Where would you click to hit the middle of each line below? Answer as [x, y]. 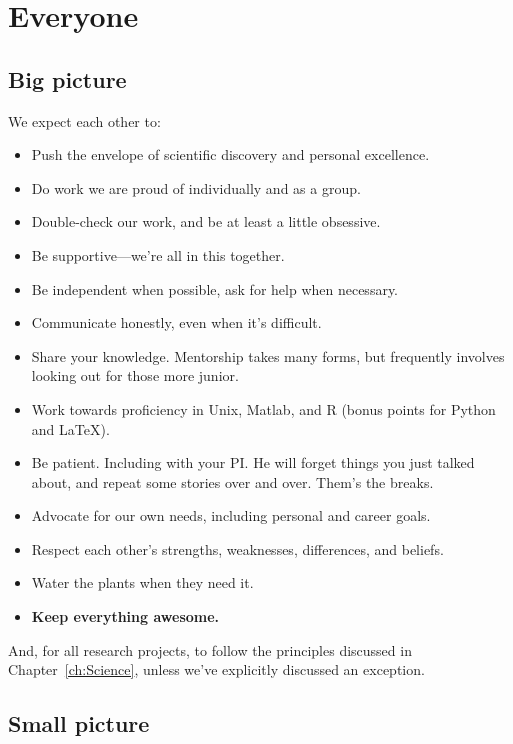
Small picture [79, 723]
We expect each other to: [84, 120]
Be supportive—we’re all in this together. [158, 254]
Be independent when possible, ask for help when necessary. [215, 288]
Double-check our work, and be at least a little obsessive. [206, 221]
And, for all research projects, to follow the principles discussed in [210, 649]
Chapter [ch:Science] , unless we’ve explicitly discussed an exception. [216, 669]
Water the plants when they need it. [142, 582]
